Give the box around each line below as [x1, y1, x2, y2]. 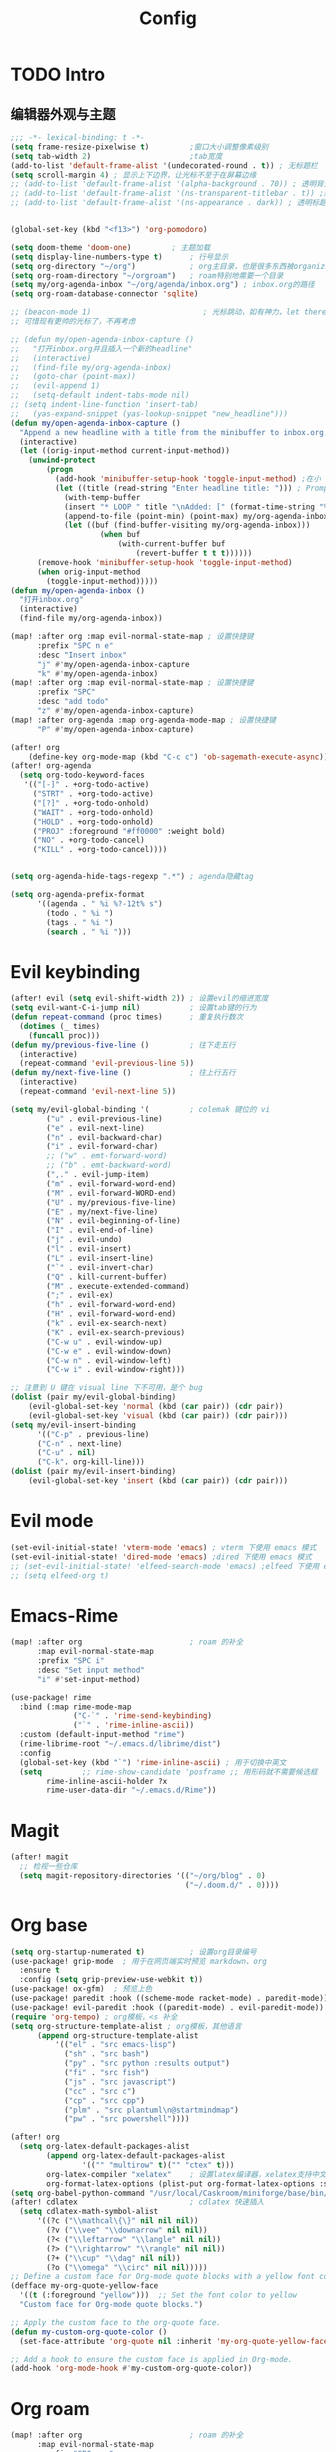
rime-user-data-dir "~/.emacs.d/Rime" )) [46, 1785, 217, 1796]
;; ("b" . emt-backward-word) [46, 1160, 172, 1171]
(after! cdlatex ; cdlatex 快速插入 [10, 2197, 265, 2207]
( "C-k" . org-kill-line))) [36, 1457, 145, 1467]
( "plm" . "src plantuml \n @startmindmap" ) [63, 2105, 240, 2115]
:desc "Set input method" [36, 1665, 145, 1675]
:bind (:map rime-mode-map [19, 1702, 132, 1712]
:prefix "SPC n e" [36, 640, 114, 651]
